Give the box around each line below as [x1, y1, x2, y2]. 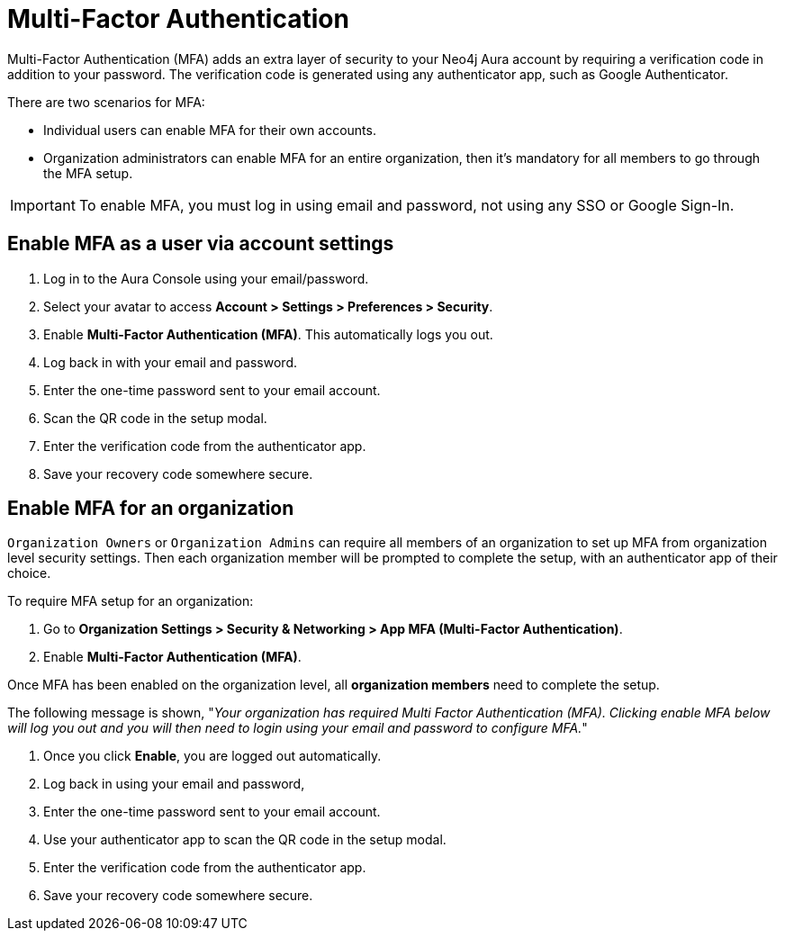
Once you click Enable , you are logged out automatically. [43, 748, 382, 764]
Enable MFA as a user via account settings [7, 232, 394, 256]
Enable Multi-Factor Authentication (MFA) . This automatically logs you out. [43, 326, 493, 342]
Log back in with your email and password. [43, 354, 297, 370]
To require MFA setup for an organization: [7, 593, 254, 609]
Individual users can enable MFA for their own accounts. [43, 122, 376, 138]
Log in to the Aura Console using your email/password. [43, 270, 369, 286]
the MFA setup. [43, 165, 133, 181]
